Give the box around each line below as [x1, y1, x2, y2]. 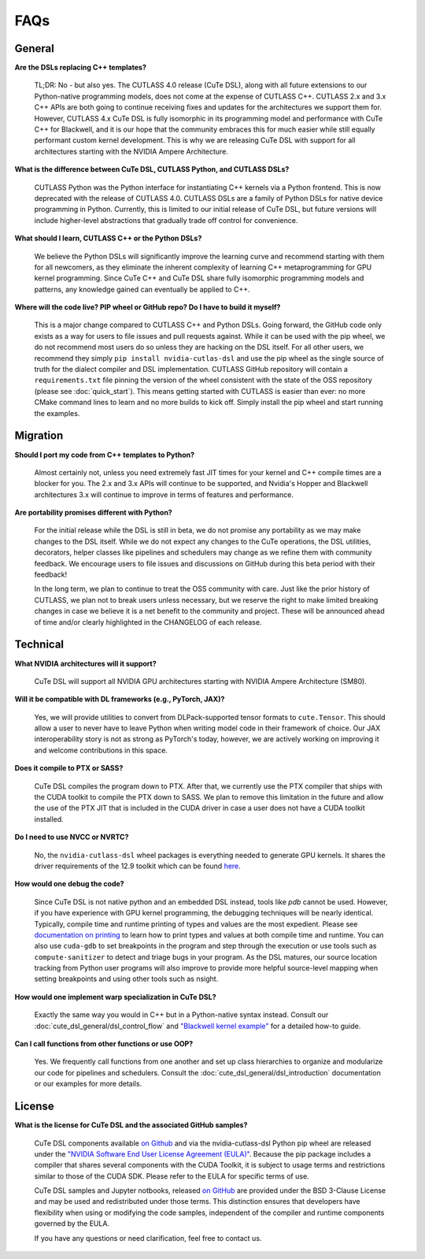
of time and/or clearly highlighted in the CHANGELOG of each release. [34, 617, 262, 626]
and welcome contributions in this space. [34, 745, 168, 755]
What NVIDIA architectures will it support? [14, 659, 157, 668]
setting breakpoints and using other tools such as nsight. [34, 974, 219, 984]
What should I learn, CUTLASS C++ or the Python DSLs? [14, 233, 202, 243]
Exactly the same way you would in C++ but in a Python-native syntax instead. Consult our [34, 1010, 329, 1019]
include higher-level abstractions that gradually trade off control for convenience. [34, 215, 298, 225]
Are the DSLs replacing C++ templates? [14, 63, 147, 72]
